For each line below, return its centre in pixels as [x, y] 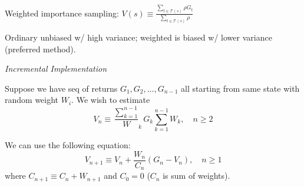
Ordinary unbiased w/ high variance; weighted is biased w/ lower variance [138, 37]
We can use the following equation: [68, 145]
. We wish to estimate [111, 100]
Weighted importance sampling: [62, 13]
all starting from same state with [240, 88]
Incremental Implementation [56, 69]
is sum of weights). [196, 176]
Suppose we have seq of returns [61, 88]
